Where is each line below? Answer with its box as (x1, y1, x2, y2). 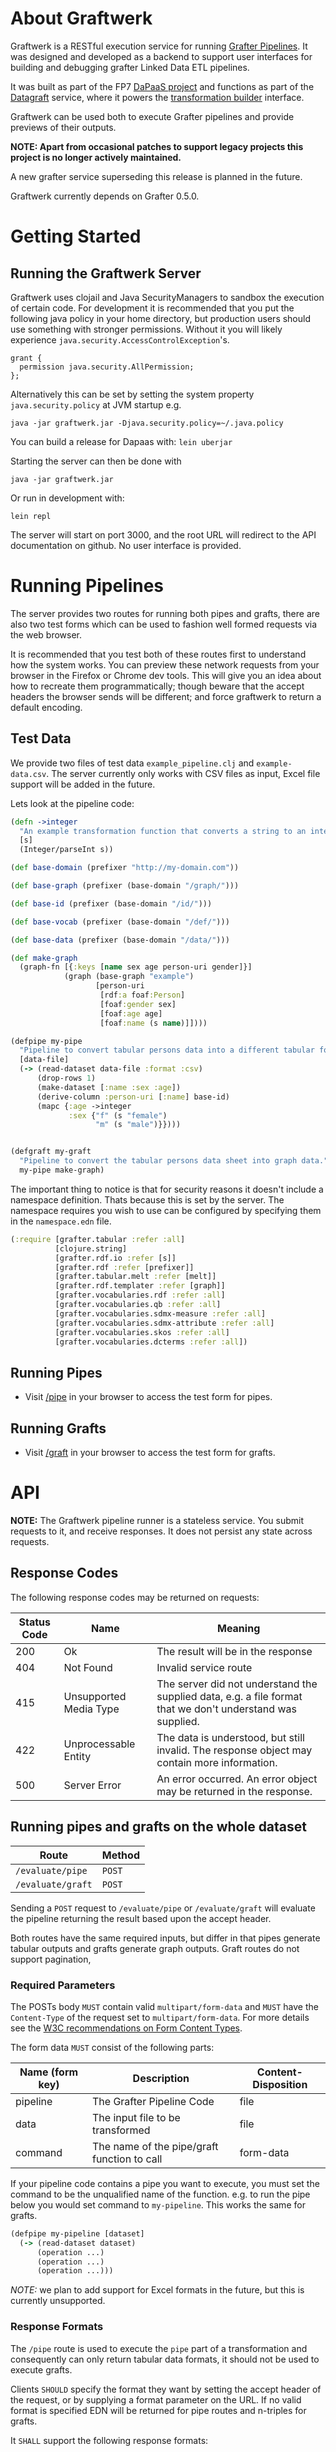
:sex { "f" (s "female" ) (68, 1110, 168, 1121)
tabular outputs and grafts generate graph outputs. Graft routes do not (10, 1942, 300, 1954)
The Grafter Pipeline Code (91, 2094, 215, 2108)
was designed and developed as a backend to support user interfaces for (10, 50, 313, 62)
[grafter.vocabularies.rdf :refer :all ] (54, 1290, 226, 1301)
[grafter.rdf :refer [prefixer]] (54, 1262, 195, 1272)
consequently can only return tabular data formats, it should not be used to (10, 2353, 320, 2365)
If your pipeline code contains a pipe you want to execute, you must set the (10, 2177, 320, 2189)
